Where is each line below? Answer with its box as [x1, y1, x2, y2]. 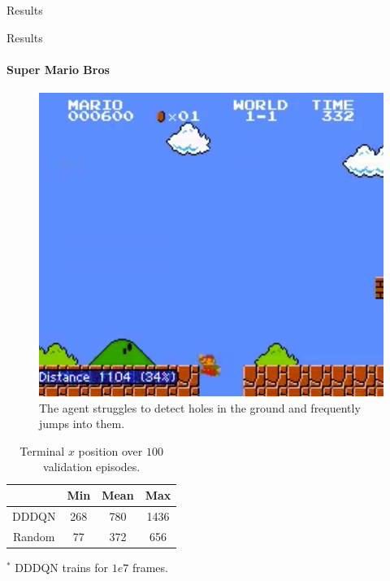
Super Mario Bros [6, 60, 110, 77]
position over [78, 442, 143, 459]
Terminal [19, 442, 65, 459]
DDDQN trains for [15, 558, 109, 575]
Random [12, 527, 55, 544]
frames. [132, 558, 168, 575]
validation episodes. [43, 458, 141, 475]
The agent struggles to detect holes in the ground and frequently [39, 399, 361, 416]
